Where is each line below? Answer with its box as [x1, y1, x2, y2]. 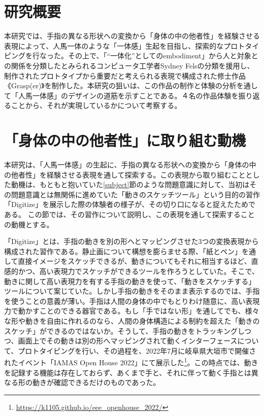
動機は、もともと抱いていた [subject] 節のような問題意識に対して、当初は [11, 179, 250, 190]
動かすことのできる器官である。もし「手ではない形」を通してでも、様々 [18, 305, 259, 316]
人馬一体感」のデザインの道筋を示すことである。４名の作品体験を [18, 90, 239, 100]
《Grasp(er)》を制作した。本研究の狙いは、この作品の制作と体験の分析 [4, 80, 237, 91]
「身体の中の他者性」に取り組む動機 [4, 130, 246, 151]
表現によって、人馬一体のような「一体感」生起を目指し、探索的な [4, 40, 224, 51]
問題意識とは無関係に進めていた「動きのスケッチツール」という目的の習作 [11, 189, 260, 199]
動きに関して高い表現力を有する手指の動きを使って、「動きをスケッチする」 [4, 275, 256, 286]
